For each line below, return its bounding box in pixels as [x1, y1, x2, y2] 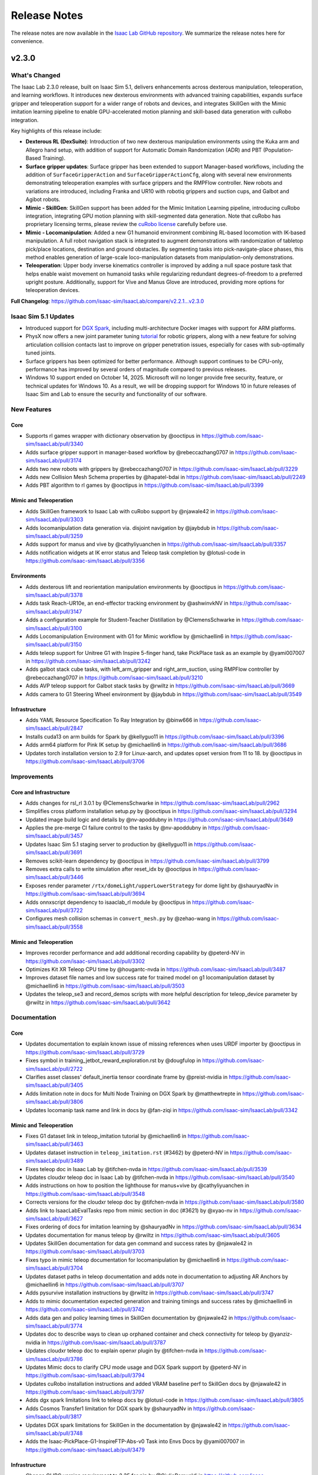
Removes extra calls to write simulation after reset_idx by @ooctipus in [25, 866, 197, 873]
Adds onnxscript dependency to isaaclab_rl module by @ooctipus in [25, 899, 191, 906]
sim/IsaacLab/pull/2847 [25, 725, 84, 732]
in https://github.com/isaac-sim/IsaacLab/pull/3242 [25, 658, 151, 665]
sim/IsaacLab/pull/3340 [25, 440, 84, 448]
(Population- [263, 146, 294, 153]
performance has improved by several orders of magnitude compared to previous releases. [25, 366, 247, 373]
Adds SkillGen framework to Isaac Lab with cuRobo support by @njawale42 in [25, 507, 215, 514]
